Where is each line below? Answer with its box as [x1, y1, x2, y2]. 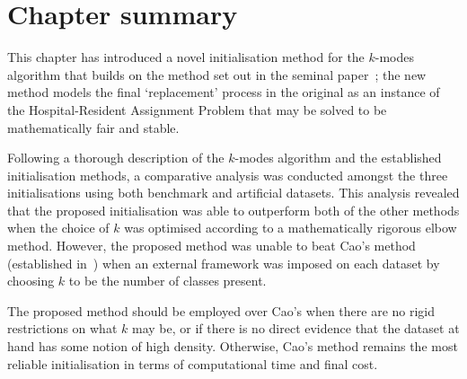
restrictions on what [7, 319, 118, 338]
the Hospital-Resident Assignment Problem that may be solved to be [7, 100, 387, 119]
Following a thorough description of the [7, 148, 225, 167]
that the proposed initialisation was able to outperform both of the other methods [7, 200, 460, 219]
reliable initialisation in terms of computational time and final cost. [7, 354, 378, 373]
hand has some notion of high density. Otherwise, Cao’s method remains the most [7, 337, 458, 356]
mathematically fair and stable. [7, 118, 180, 137]
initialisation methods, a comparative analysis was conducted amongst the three [7, 165, 448, 184]
